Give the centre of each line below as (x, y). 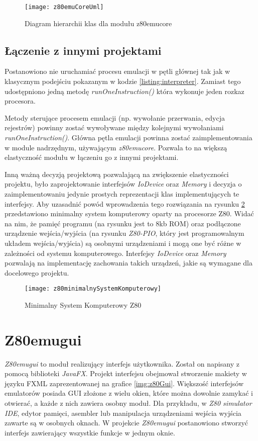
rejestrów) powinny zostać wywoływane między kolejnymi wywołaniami (114, 127)
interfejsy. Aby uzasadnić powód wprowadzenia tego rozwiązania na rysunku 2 (125, 203)
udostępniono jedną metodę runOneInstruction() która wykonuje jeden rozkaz (124, 91)
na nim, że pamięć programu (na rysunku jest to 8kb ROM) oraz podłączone (123, 223)
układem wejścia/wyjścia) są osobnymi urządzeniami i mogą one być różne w (123, 243)
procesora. (20, 101)
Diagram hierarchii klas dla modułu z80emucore (98, 23)
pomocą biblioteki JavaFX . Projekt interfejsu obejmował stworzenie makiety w (126, 373)
